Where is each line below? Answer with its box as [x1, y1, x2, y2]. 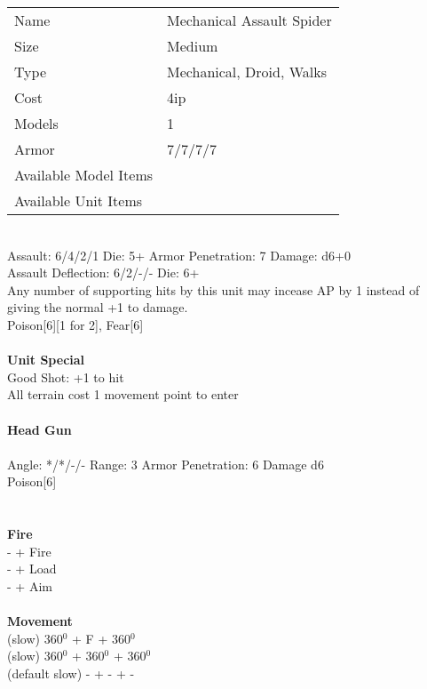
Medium [167, 36, 218, 56]
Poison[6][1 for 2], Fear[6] [7, 315, 144, 333]
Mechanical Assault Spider [167, 10, 332, 30]
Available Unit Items [14, 190, 143, 211]
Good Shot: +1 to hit [7, 367, 124, 386]
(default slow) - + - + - [7, 663, 135, 682]
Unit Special [7, 350, 85, 369]
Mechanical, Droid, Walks [167, 61, 328, 82]
